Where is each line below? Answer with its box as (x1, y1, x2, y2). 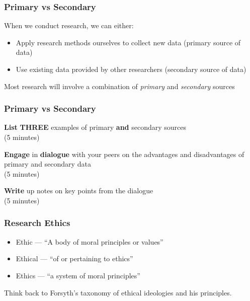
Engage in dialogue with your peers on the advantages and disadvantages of (4, 148, 244, 159)
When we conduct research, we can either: (4, 20, 134, 31)
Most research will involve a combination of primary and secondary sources (4, 81, 235, 91)
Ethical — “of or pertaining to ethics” (16, 253, 133, 264)
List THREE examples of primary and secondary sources (4, 122, 187, 132)
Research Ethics (4, 216, 70, 229)
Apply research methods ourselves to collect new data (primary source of (16, 37, 241, 47)
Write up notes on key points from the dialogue (4, 185, 153, 196)
